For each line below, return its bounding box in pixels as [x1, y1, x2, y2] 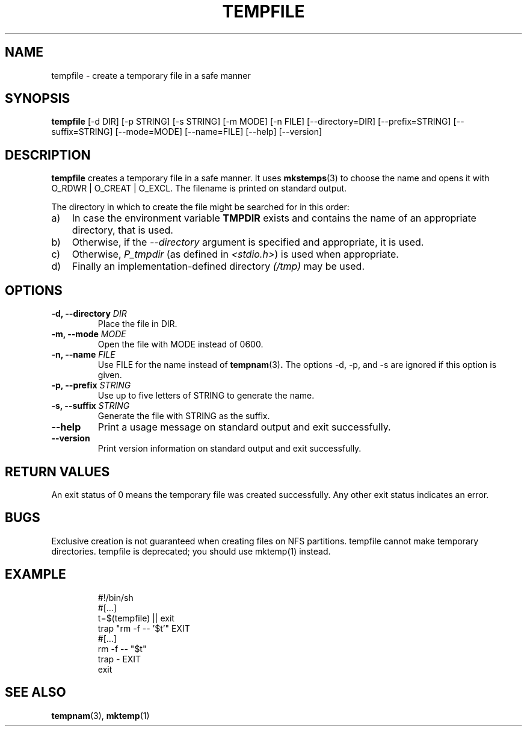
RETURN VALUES [5, 464, 110, 479]
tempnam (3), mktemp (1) [51, 710, 150, 721]
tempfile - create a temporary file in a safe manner [51, 70, 251, 81]
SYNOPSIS [5, 91, 70, 107]
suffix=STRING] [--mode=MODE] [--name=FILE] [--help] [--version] [51, 126, 322, 137]
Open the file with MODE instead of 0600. [97, 339, 263, 350]
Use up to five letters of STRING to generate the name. [97, 390, 315, 401]
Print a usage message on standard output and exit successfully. [97, 421, 391, 434]
